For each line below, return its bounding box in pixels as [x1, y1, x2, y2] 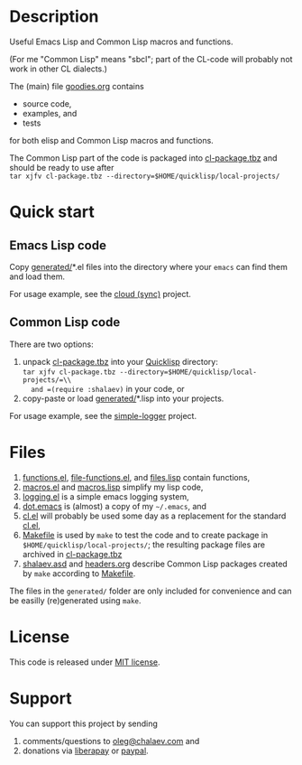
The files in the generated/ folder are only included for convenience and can [9, 585, 292, 596]
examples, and [22, 107, 78, 118]
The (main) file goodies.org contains [9, 80, 144, 91]
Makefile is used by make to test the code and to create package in [22, 529, 269, 540]
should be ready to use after [9, 162, 114, 173]
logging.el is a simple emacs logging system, [22, 490, 189, 502]
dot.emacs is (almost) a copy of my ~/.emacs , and [22, 500, 207, 511]
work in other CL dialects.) [9, 63, 108, 74]
